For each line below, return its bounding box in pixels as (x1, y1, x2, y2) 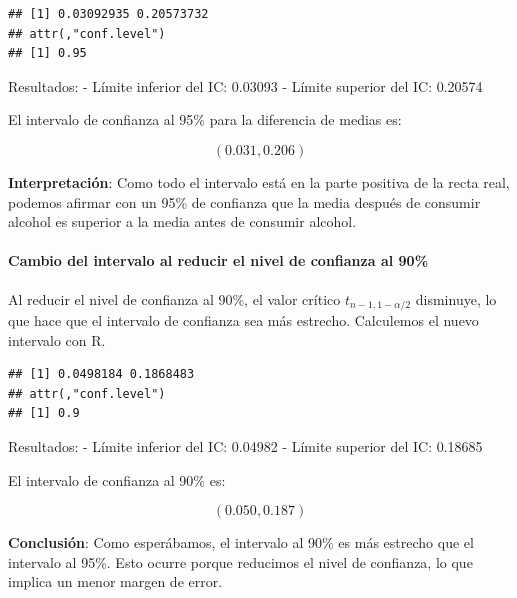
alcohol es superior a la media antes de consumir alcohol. (8, 211, 357, 232)
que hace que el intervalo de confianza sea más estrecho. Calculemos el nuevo (8, 310, 479, 330)
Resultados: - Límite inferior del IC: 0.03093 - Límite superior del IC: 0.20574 (8, 75, 483, 96)
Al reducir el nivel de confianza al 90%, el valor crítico (8, 288, 341, 309)
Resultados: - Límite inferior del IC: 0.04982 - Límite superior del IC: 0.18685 (8, 435, 483, 456)
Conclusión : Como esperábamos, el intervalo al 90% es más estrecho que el (8, 532, 474, 553)
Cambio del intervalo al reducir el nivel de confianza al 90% (8, 250, 429, 271)
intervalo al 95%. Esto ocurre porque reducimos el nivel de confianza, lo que (8, 551, 473, 572)
